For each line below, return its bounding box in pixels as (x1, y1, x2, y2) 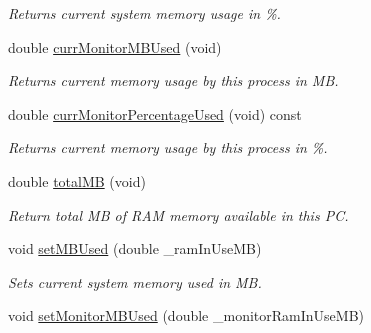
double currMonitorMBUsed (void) (8, 36, 222, 57)
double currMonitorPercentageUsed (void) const (8, 103, 302, 124)
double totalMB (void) (8, 170, 146, 191)
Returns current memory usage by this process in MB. (8, 70, 339, 91)
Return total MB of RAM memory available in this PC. (8, 204, 349, 225)
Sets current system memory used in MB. (8, 271, 262, 292)
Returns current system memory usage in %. (8, 3, 281, 23)
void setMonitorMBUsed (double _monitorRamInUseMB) (8, 305, 364, 326)
